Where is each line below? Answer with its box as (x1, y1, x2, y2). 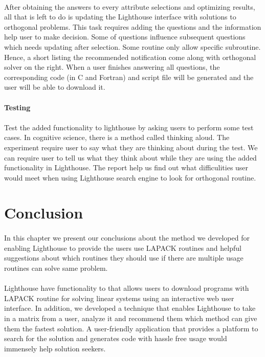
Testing (4, 102, 31, 112)
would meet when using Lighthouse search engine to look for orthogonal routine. (4, 172, 256, 183)
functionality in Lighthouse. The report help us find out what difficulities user (4, 162, 249, 173)
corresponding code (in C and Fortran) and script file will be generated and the (4, 71, 254, 82)
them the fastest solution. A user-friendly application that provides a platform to (4, 323, 258, 333)
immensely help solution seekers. (4, 343, 106, 353)
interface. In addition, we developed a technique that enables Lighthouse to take (4, 303, 256, 313)
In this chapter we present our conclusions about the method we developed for (4, 232, 250, 243)
